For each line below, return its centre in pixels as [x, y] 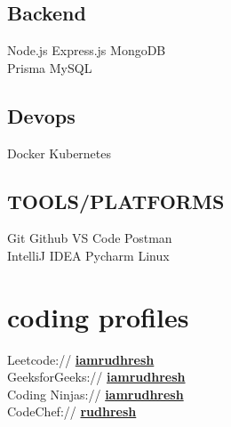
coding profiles [98, 316]
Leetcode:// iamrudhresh [81, 359]
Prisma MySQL [50, 67]
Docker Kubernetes [60, 153]
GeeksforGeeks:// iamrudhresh [96, 377]
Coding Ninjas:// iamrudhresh [96, 394]
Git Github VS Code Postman [90, 238]
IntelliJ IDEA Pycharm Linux [88, 255]
